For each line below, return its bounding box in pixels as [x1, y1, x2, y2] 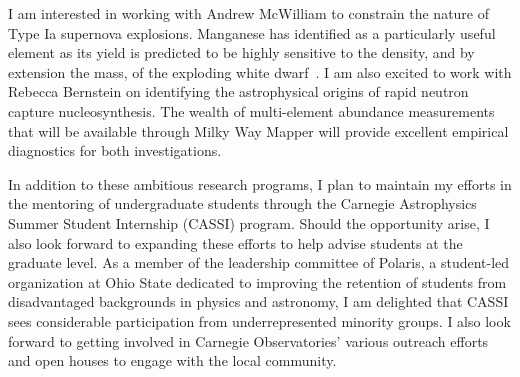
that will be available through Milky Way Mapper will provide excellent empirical [8, 120, 509, 141]
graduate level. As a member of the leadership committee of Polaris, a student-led [8, 252, 510, 273]
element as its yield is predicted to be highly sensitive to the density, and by [8, 42, 475, 63]
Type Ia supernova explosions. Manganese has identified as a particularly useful [8, 22, 496, 43]
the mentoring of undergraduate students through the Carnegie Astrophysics [8, 193, 477, 214]
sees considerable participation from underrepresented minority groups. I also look [8, 310, 511, 331]
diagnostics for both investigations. [8, 140, 222, 161]
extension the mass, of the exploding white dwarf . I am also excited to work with [8, 61, 512, 82]
